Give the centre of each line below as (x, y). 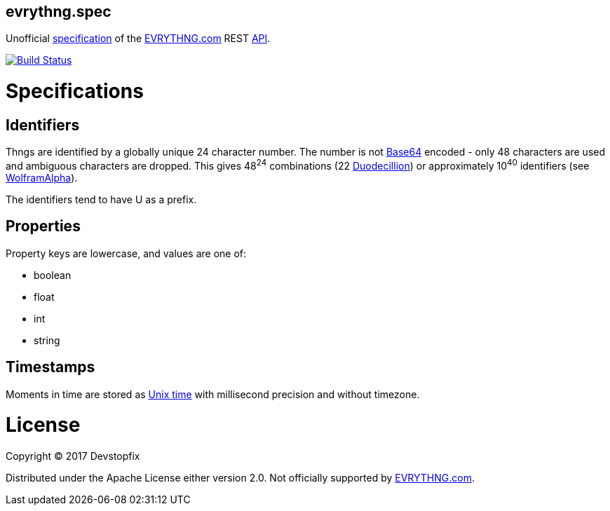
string (47, 340)
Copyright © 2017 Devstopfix (73, 456)
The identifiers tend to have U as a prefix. (101, 199)
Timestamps (50, 367)
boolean (53, 275)
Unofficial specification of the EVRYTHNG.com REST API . (138, 39)
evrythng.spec (59, 12)
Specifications (75, 91)
